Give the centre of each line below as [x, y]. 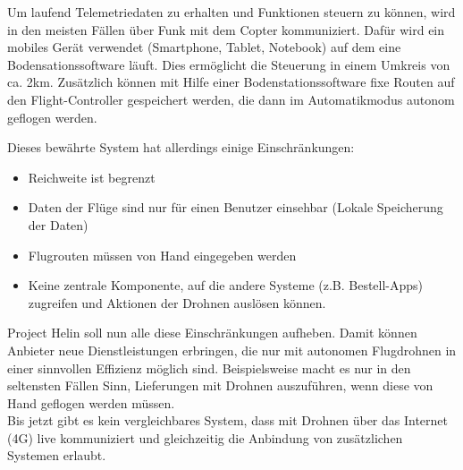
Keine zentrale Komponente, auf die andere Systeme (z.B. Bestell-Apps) [226, 285]
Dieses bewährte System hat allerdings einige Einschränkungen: [181, 147]
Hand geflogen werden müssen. [91, 402]
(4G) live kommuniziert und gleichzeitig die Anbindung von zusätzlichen [205, 437]
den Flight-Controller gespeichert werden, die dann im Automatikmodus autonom [231, 99]
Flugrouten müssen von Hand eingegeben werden [162, 255]
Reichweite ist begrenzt [92, 177]
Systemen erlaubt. [57, 455]
